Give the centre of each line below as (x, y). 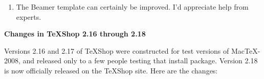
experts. (29, 16)
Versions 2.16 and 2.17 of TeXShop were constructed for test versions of (117, 50)
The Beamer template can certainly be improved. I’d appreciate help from (132, 7)
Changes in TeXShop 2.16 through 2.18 (75, 34)
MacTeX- (246, 50)
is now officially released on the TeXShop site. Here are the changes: (111, 70)
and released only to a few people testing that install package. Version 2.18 (140, 61)
